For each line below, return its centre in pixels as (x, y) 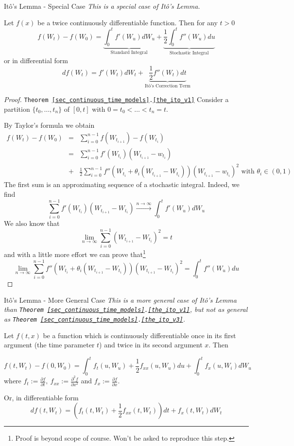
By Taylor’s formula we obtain (49, 125)
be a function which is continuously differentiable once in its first (139, 335)
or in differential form (36, 60)
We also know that (32, 223)
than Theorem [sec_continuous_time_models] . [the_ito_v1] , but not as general (126, 309)
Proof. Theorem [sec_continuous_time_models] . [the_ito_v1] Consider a (116, 99)
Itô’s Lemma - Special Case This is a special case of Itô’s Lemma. (102, 6)
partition (17, 109)
